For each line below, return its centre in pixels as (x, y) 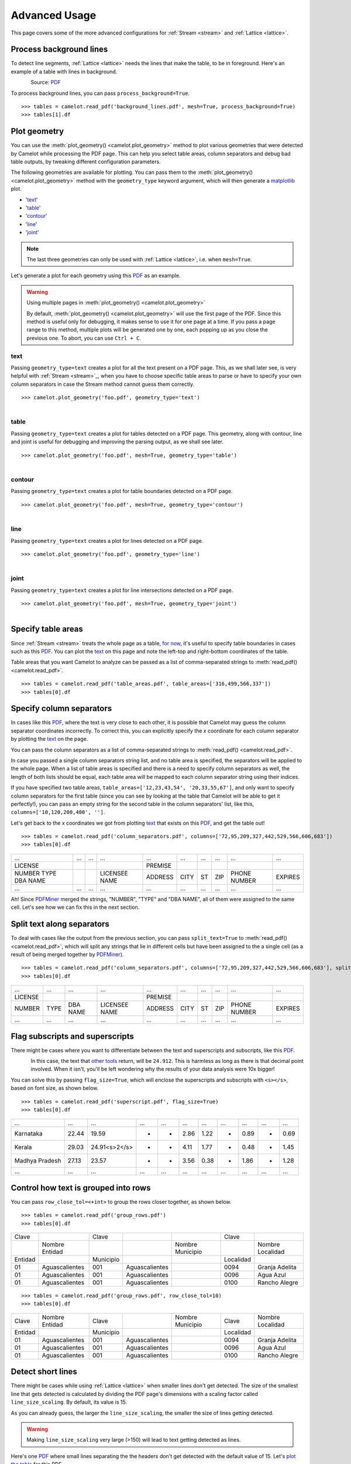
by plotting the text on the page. (49, 739)
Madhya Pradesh (38, 1161)
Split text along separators (60, 924)
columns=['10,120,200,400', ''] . (58, 812)
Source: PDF (46, 83)
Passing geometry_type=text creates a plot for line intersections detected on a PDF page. (122, 590)
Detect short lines (44, 1372)
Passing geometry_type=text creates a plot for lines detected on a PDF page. (107, 541)
